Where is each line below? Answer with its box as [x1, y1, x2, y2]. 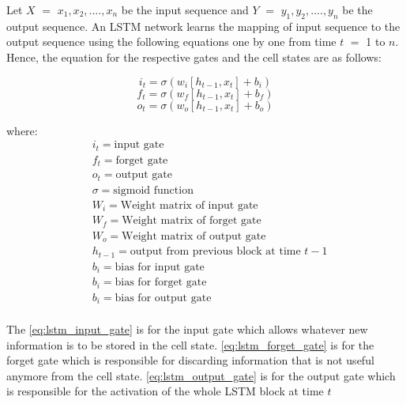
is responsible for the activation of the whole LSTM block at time [6, 383, 324, 399]
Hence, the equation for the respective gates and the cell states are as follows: [6, 48, 382, 65]
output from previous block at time [130, 246, 301, 258]
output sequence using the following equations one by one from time [6, 33, 336, 50]
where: [6, 122, 38, 138]
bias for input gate [115, 261, 205, 273]
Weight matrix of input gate [120, 199, 258, 211]
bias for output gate [115, 292, 212, 304]
